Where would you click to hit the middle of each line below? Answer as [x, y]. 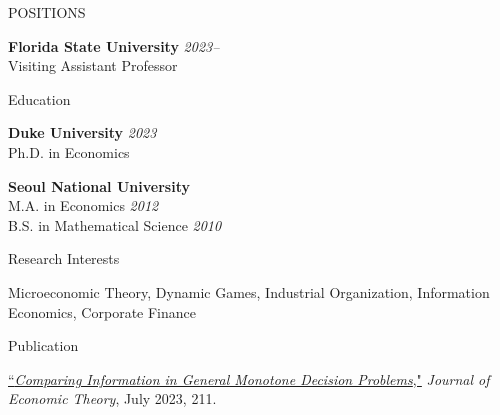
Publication [43, 345]
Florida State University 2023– [114, 45]
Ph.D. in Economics [69, 151]
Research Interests [64, 258]
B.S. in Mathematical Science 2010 [115, 224]
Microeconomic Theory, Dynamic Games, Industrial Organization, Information [249, 291]
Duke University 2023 [82, 132]
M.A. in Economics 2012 [83, 205]
